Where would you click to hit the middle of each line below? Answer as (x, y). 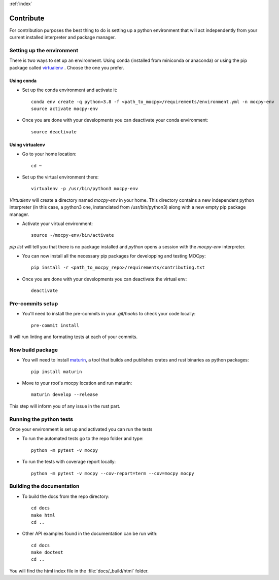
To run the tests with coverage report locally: (69, 462)
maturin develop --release (65, 395)
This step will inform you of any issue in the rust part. (65, 406)
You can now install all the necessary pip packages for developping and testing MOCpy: (114, 256)
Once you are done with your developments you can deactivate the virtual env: (104, 279)
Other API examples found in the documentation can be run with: (90, 534)
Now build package (34, 350)
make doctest (47, 552)
